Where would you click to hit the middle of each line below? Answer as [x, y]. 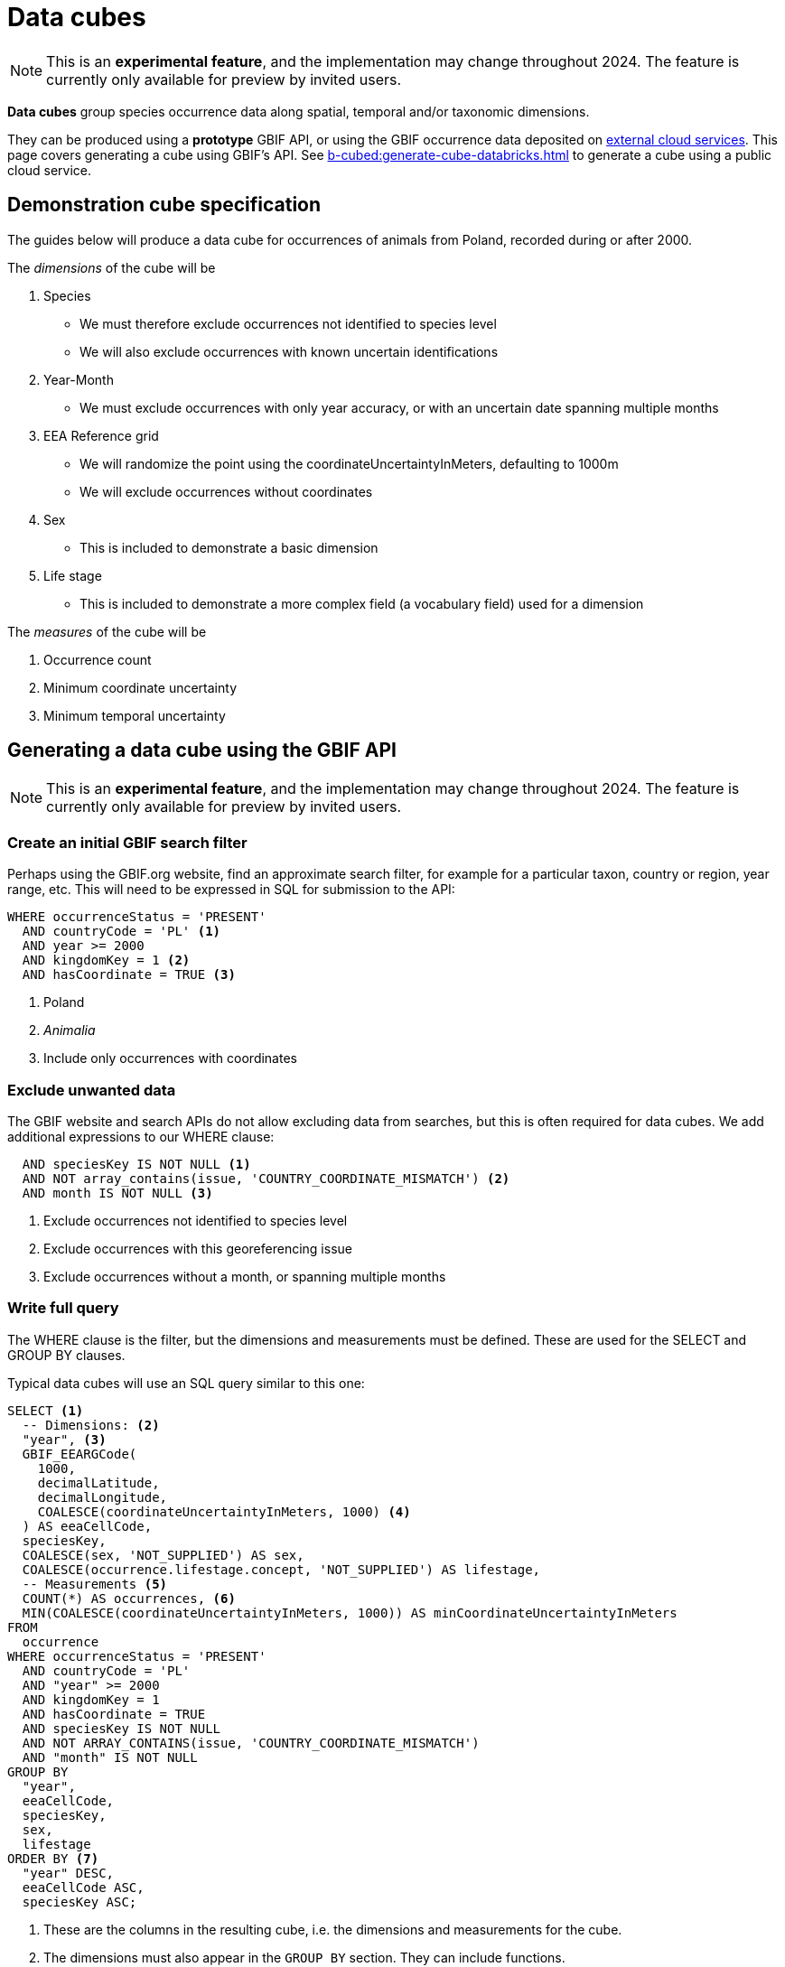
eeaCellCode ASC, [83, 1887]
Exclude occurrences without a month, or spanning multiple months [245, 1276]
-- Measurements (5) [95, 1584]
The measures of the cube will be [107, 631]
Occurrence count [98, 659]
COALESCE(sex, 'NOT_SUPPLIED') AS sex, [163, 1555]
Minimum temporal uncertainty [135, 715]
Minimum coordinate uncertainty [140, 687]
